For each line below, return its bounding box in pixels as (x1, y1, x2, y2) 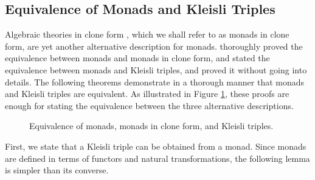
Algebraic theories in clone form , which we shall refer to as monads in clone (5, 28, 289, 41)
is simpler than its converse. (5, 164, 109, 176)
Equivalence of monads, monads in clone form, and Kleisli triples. (29, 119, 274, 132)
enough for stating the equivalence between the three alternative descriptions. (5, 99, 294, 112)
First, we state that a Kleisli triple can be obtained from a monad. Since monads (5, 139, 306, 152)
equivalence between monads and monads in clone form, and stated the (5, 52, 270, 64)
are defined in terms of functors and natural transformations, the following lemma (5, 152, 310, 164)
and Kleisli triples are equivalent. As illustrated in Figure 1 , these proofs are (5, 87, 289, 100)
